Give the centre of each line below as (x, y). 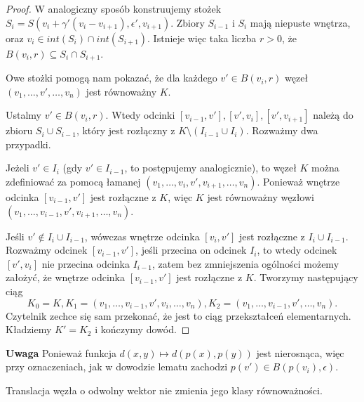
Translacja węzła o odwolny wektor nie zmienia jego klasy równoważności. (164, 390)
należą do (333, 115)
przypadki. (28, 144)
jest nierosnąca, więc (300, 352)
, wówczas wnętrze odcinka (142, 236)
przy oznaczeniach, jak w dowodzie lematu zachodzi (117, 367)
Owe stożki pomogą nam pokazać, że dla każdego (112, 78)
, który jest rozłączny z (126, 130)
